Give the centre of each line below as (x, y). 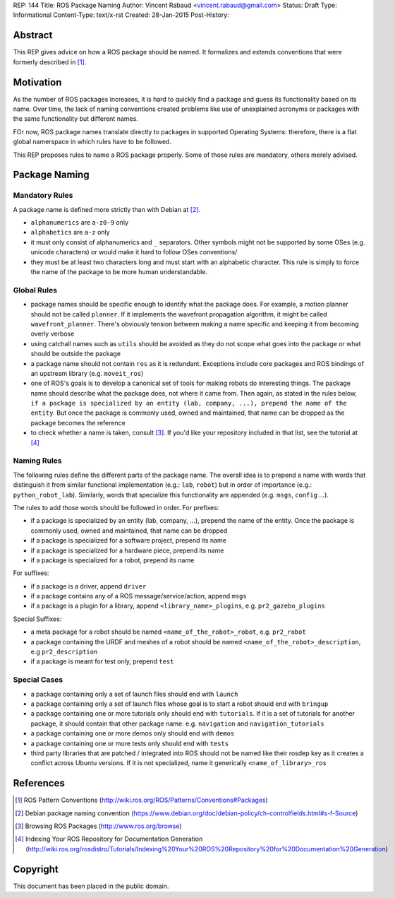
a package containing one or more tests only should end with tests (130, 743)
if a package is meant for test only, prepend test (102, 661)
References (39, 783)
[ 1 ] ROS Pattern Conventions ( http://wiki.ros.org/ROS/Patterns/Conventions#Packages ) (141, 800)
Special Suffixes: (37, 619)
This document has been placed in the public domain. (91, 886)
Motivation (37, 82)
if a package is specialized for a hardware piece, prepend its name (127, 550)
